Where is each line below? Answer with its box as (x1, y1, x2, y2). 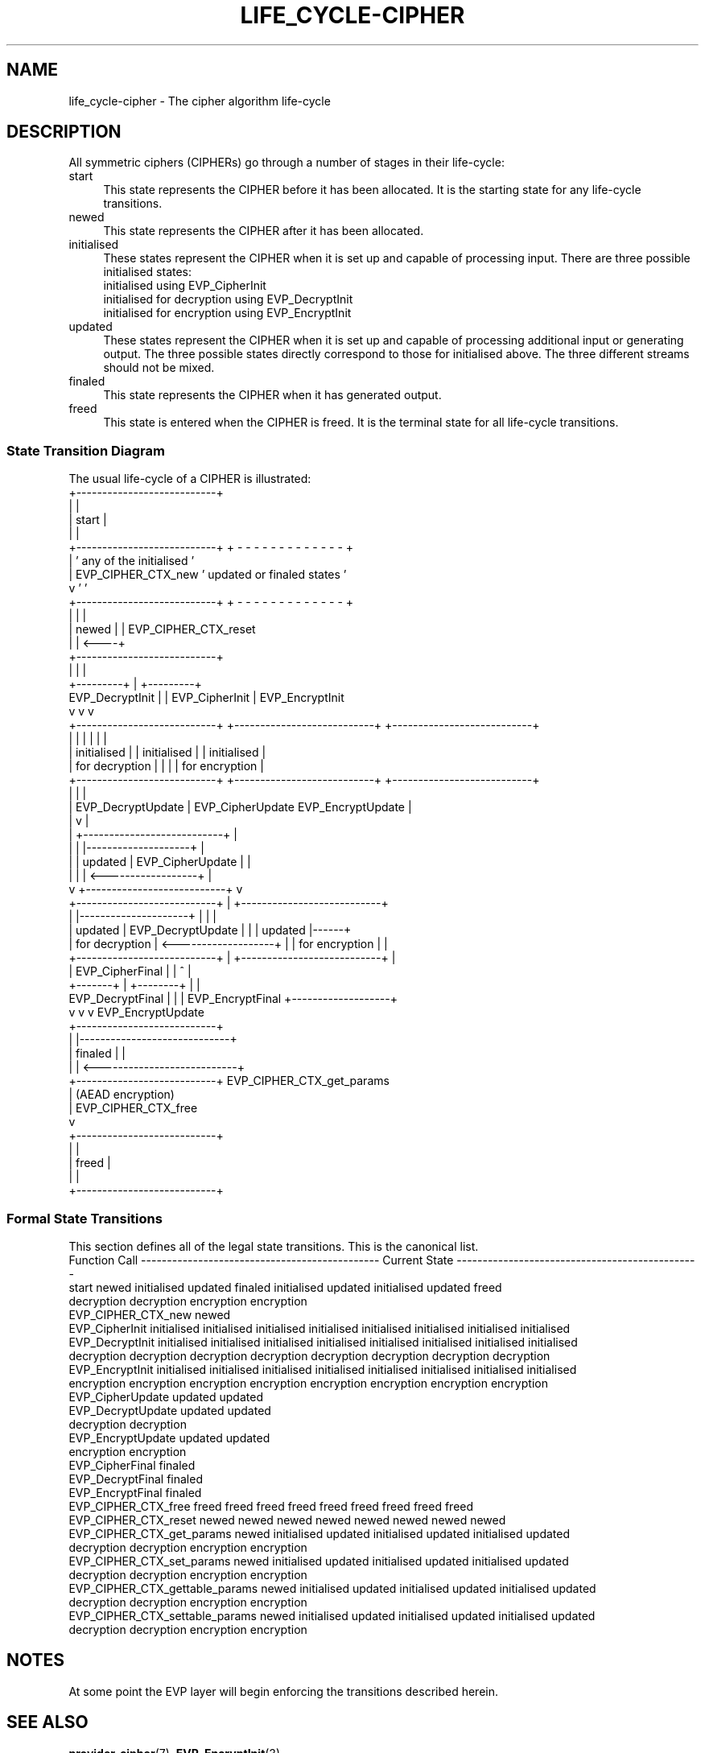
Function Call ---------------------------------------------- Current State (68, 1252, 454, 1267)
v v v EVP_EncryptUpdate (68, 1005, 204, 1020)
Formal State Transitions (6, 1210, 163, 1227)
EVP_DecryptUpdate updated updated (68, 1403, 271, 1417)
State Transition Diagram (6, 442, 165, 459)
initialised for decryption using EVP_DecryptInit (103, 292, 353, 307)
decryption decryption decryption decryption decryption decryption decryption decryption (68, 1348, 550, 1363)
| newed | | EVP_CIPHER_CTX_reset (68, 622, 256, 637)
